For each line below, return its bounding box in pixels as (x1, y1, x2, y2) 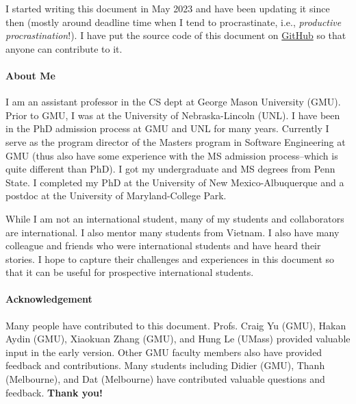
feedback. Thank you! (5, 385, 103, 399)
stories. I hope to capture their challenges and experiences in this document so (5, 251, 335, 266)
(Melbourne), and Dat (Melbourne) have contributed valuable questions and (5, 372, 325, 386)
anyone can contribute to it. (5, 41, 123, 55)
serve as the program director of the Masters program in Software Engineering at (5, 134, 346, 149)
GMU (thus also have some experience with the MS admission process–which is (5, 148, 338, 162)
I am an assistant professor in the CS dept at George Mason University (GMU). (5, 94, 341, 109)
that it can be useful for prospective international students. (5, 265, 254, 279)
